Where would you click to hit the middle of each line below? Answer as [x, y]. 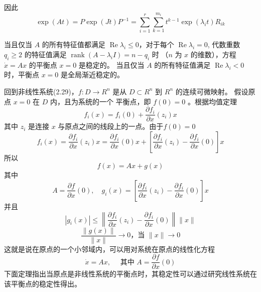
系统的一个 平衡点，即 [114, 101]
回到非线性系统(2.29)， [41, 91]
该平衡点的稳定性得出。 [43, 283]
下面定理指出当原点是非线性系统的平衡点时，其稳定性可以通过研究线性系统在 [130, 274]
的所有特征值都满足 [74, 44]
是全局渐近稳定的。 [93, 75]
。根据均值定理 [212, 101]
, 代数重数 [224, 44]
